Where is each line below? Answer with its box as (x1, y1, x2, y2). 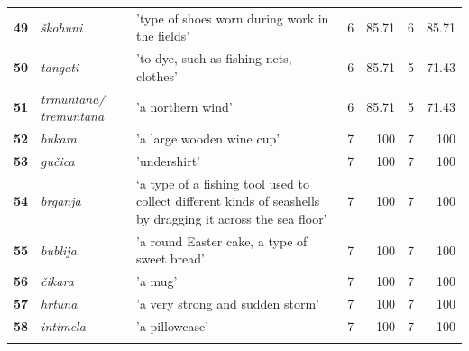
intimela (41, 316, 86, 335)
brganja (41, 191, 81, 210)
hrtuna (41, 294, 78, 313)
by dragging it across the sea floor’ (136, 208, 327, 227)
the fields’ (136, 26, 190, 45)
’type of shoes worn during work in (136, 8, 329, 27)
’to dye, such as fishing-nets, (136, 49, 292, 68)
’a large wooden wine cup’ (136, 129, 280, 148)
